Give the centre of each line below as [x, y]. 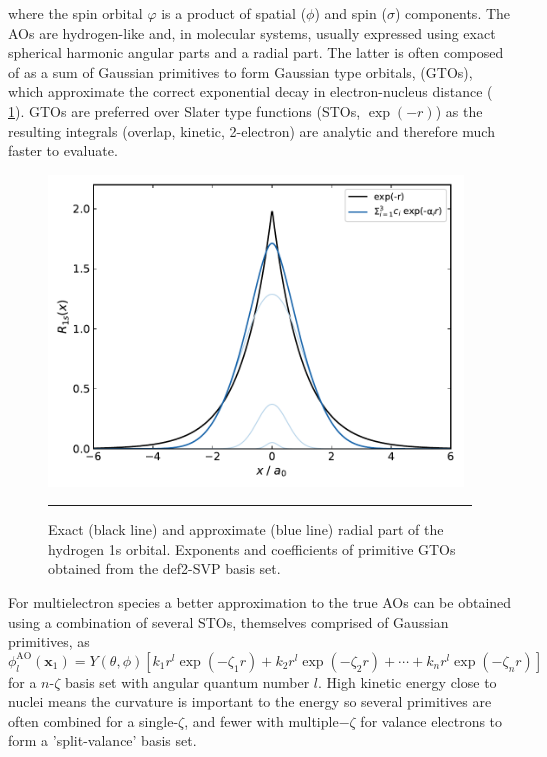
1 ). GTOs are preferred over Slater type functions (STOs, [184, 110]
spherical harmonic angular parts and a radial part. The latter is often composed [256, 52]
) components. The [452, 13]
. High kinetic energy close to [407, 681]
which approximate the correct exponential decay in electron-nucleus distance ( [250, 91]
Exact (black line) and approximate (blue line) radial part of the [246, 529]
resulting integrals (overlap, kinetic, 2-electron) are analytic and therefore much [251, 130]
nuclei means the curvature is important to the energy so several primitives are [250, 701]
